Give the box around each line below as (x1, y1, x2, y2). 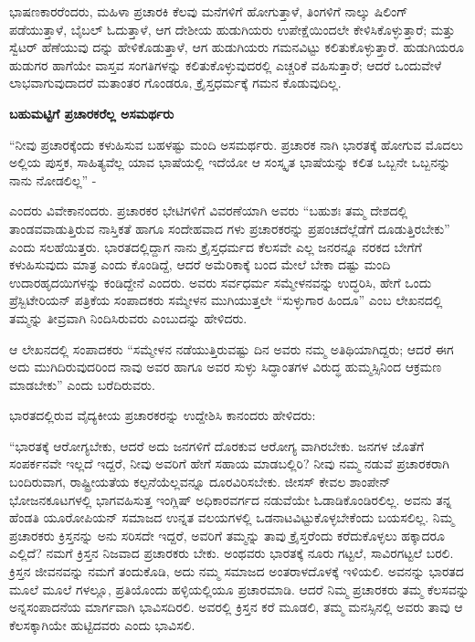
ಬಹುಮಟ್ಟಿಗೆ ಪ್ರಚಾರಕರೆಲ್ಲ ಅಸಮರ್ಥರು (9, 103, 174, 122)
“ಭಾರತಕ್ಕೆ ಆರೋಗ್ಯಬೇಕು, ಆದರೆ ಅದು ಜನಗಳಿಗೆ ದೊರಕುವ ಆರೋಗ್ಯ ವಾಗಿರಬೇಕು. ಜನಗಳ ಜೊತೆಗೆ (9, 436, 425, 455)
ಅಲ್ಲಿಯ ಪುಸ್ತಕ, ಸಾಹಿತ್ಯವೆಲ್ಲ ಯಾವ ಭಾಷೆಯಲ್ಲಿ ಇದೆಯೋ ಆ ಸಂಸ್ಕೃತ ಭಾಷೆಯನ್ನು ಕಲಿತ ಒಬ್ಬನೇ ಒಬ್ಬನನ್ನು (9, 153, 451, 172)
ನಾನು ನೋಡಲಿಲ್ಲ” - (9, 170, 97, 189)
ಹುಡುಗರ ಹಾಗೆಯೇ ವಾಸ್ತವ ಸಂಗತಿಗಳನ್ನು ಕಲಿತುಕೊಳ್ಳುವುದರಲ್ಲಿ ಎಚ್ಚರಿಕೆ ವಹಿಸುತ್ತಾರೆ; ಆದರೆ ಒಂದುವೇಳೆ (9, 55, 442, 74)
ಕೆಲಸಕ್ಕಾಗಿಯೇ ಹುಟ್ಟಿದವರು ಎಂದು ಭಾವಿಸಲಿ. (9, 615, 195, 634)
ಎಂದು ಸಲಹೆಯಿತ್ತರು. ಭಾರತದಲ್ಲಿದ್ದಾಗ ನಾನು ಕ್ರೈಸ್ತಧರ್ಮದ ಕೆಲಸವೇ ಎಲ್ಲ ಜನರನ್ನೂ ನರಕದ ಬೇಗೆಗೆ (9, 237, 422, 256)
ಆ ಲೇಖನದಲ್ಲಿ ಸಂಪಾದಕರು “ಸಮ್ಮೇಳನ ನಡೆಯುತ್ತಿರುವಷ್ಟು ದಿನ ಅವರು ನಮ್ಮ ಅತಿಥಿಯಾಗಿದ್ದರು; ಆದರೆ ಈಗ (9, 339, 454, 358)
